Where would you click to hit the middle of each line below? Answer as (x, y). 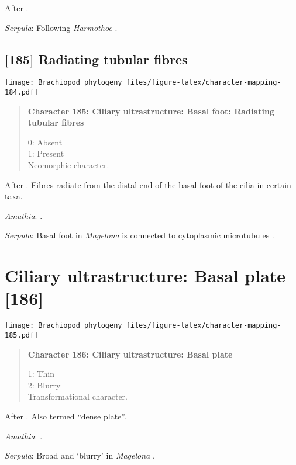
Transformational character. (78, 396)
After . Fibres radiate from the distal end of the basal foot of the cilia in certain (148, 184)
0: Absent (45, 142)
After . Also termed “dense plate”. (66, 416)
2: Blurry (44, 385)
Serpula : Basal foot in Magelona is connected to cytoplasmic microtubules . (140, 235)
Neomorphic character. (68, 165)
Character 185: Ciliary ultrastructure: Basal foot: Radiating (151, 111)
